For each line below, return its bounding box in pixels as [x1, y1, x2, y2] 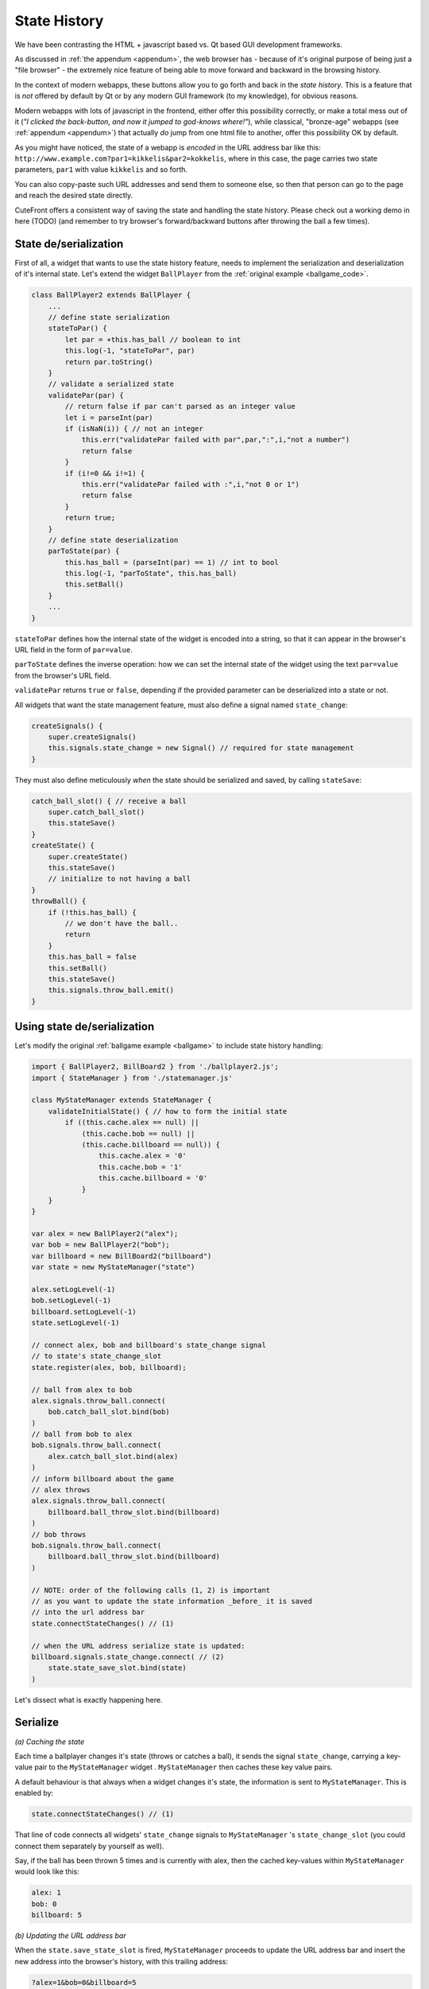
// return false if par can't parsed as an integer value [64, 402, 296, 411]
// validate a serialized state [48, 380, 175, 389]
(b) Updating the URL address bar [14, 1931, 126, 1940]
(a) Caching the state [14, 1737, 85, 1746]
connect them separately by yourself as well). [14, 1841, 164, 1851]
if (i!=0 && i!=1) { [64, 469, 145, 477]
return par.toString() [64, 357, 154, 366]
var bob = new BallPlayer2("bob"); [31, 1240, 170, 1249]
